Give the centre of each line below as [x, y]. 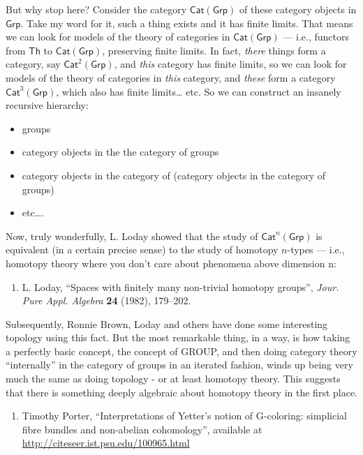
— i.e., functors [316, 37]
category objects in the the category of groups [120, 152]
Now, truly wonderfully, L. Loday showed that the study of [132, 236]
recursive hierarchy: [47, 105]
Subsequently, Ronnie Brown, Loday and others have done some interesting [167, 323]
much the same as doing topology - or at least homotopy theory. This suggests [173, 379]
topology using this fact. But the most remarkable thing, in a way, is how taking [178, 337]
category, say [33, 64]
